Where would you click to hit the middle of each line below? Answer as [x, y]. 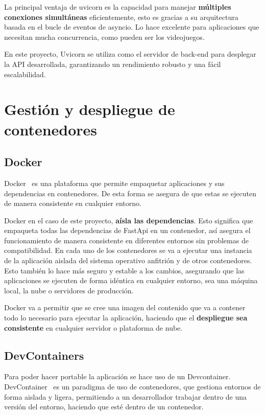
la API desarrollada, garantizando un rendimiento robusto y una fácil [113, 64]
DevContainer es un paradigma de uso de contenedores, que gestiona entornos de [132, 387]
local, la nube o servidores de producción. [69, 290]
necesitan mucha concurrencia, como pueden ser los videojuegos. [104, 37]
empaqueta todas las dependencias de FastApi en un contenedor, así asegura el [127, 230]
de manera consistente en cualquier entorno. [73, 203]
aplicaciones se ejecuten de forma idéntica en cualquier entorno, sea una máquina [131, 280]
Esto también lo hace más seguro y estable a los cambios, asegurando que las [124, 270]
